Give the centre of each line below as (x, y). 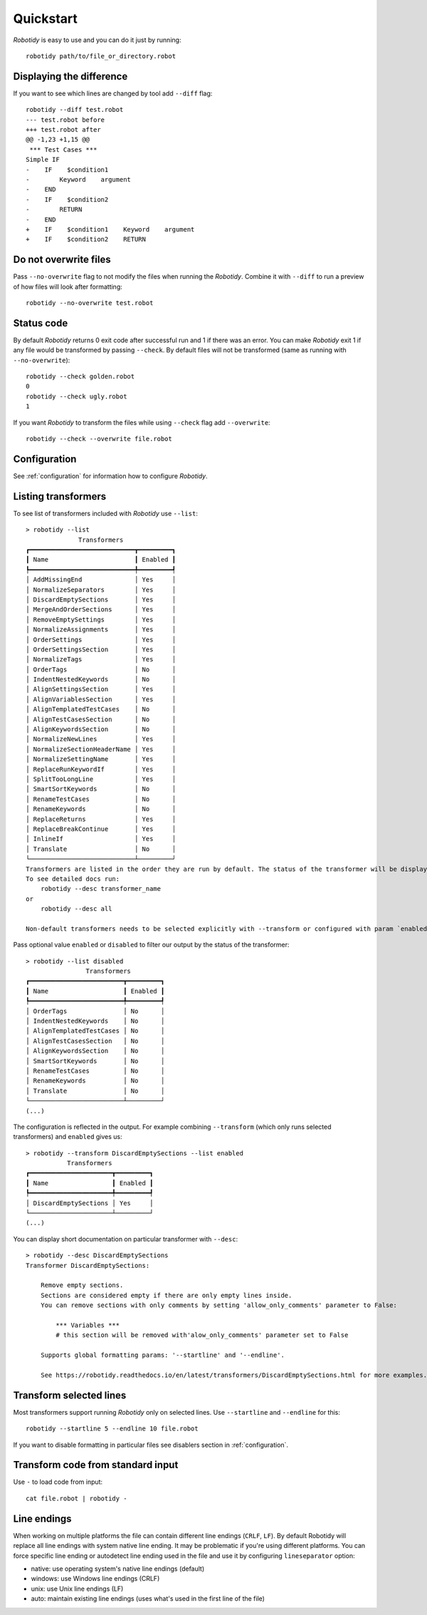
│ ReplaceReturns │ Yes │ (101, 819)
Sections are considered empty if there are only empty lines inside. (166, 1295)
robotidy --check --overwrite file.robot (99, 439)
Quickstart (46, 19)
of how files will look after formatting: (68, 287)
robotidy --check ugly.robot (77, 396)
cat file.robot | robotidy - (77, 1498)
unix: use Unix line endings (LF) (77, 1589)
